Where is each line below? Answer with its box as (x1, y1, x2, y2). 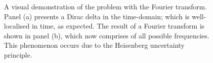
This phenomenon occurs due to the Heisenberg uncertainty (4, 40, 185, 50)
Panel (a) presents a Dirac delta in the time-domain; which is (4, 11, 190, 21)
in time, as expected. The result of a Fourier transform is (32, 21, 205, 31)
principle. (4, 49, 32, 60)
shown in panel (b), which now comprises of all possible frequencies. (4, 30, 210, 40)
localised (4, 21, 30, 31)
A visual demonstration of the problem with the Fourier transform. (4, 1, 207, 11)
